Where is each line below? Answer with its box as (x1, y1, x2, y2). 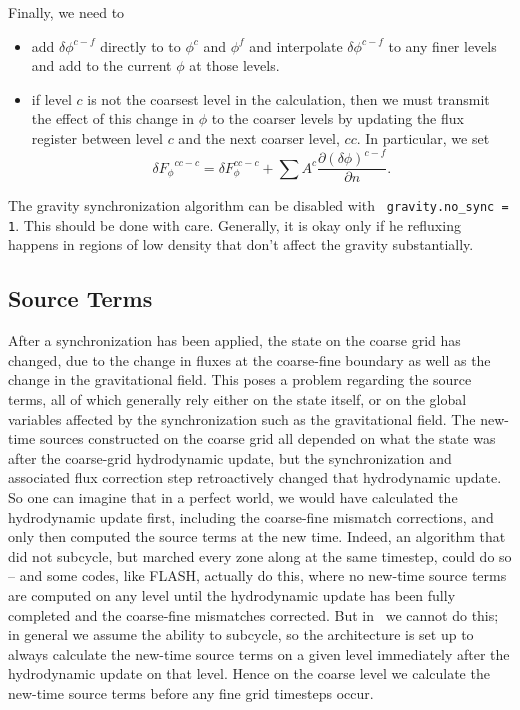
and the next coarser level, (178, 127, 340, 148)
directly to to (100, 35, 181, 56)
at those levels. (189, 55, 280, 76)
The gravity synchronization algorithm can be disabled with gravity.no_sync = (8, 195, 509, 216)
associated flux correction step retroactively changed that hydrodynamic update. (8, 467, 502, 488)
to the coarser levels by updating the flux (211, 108, 464, 129)
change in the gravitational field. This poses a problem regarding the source (8, 369, 472, 390)
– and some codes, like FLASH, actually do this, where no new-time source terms (8, 565, 507, 586)
